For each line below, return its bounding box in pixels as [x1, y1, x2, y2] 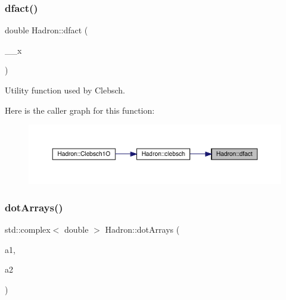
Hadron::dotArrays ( [105, 223, 180, 236]
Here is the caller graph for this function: [5, 104, 155, 116]
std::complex [5, 223, 51, 236]
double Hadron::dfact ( [5, 24, 88, 36]
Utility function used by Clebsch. [5, 84, 126, 96]
